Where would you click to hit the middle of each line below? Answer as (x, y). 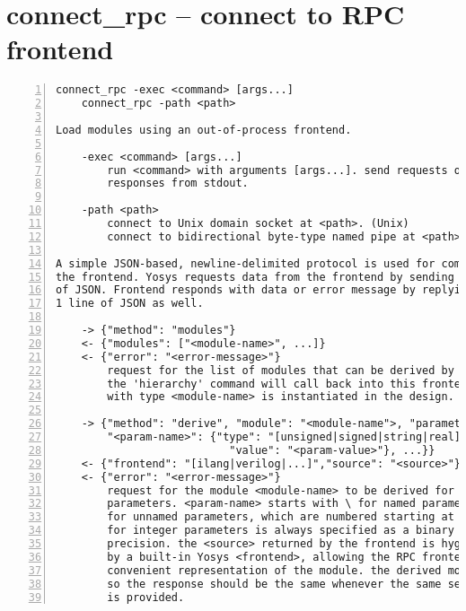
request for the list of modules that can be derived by (281, 370)
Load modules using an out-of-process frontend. (204, 130)
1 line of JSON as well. (130, 304)
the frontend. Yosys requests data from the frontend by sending (255, 277)
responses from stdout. (178, 183)
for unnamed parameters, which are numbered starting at (281, 517)
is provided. (146, 597)
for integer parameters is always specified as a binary (281, 531)
